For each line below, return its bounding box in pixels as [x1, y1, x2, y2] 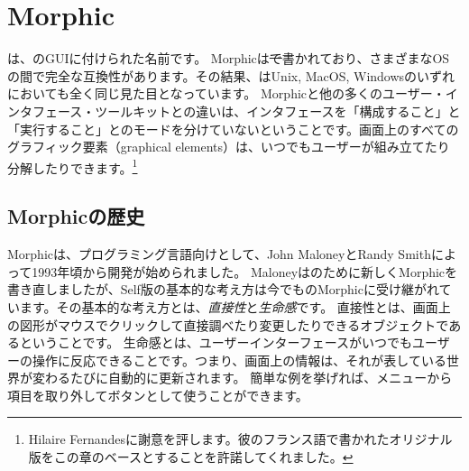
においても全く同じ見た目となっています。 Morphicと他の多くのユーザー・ [7, 84, 446, 103]
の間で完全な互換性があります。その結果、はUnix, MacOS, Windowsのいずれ [7, 66, 455, 85]
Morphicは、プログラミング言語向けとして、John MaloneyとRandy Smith [7, 245, 431, 263]
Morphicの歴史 [7, 202, 145, 230]
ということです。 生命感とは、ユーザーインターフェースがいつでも [19, 333, 413, 352]
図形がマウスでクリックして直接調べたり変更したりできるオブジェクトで [19, 315, 449, 334]
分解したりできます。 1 [7, 155, 138, 177]
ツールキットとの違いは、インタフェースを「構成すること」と [95, 101, 461, 120]
